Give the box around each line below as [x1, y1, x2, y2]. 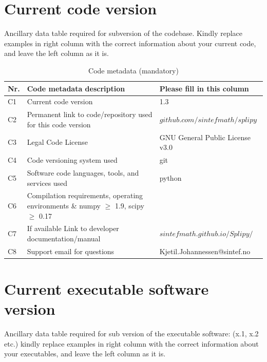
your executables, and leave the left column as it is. [4, 348, 166, 359]
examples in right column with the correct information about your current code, [4, 37, 256, 48]
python [159, 172, 182, 183]
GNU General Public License [159, 131, 251, 142]
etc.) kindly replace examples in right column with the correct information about [4, 338, 259, 349]
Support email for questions [27, 245, 115, 256]
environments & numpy [27, 200, 101, 211]
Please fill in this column [159, 83, 249, 93]
